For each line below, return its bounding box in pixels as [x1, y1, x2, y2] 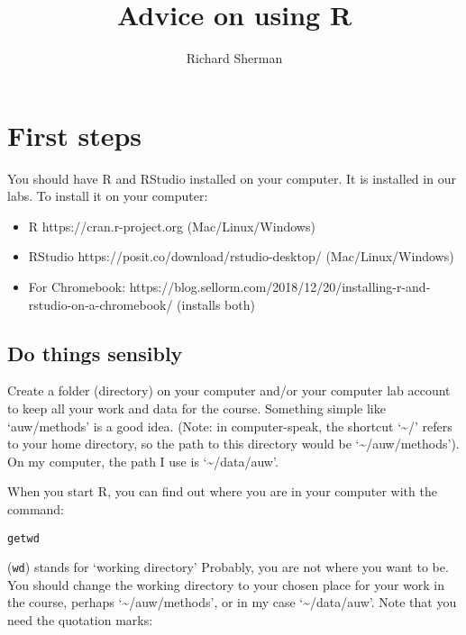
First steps [7, 116, 142, 153]
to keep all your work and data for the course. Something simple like [7, 399, 386, 418]
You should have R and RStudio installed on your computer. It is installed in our [7, 168, 456, 187]
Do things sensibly [7, 339, 183, 367]
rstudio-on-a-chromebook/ [28, 295, 173, 313]
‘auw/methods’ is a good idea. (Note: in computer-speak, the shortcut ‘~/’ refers [7, 416, 452, 435]
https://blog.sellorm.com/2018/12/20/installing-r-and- [129, 277, 431, 296]
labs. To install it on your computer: [7, 186, 208, 205]
